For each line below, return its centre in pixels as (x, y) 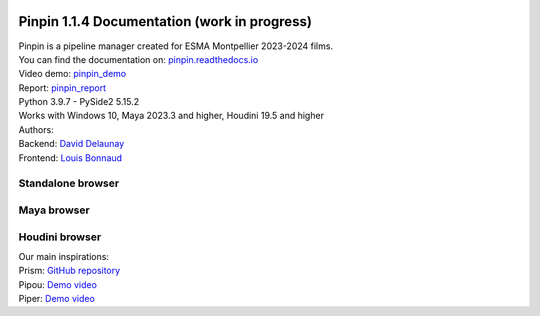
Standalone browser (69, 183)
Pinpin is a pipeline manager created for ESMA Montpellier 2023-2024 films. (176, 46)
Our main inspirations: (64, 256)
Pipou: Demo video (57, 284)
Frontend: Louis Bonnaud (70, 157)
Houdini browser (60, 237)
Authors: (36, 129)
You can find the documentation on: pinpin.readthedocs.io (138, 59)
